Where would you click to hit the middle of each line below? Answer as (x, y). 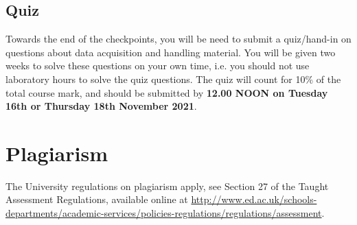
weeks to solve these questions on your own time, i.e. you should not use (158, 66)
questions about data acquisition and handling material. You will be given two (171, 52)
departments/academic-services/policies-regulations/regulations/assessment (164, 213)
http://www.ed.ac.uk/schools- (254, 199)
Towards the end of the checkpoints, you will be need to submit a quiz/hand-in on (178, 39)
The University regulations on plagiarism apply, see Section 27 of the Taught (167, 186)
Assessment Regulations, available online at (97, 199)
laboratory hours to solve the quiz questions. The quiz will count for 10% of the (173, 79)
